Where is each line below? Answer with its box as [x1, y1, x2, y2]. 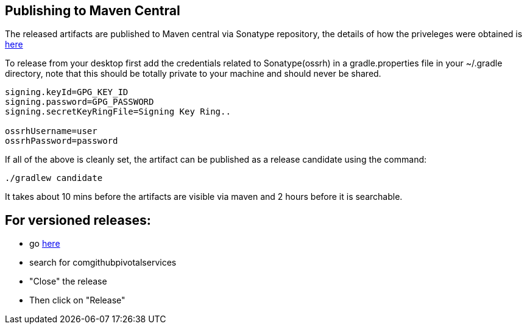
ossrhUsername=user [5, 126, 97, 136]
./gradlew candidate [5, 173, 103, 183]
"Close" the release [29, 276, 107, 287]
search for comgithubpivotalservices [29, 257, 177, 268]
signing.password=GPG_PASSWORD [5, 97, 154, 107]
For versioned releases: [5, 212, 151, 228]
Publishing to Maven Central [5, 3, 180, 18]
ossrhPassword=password [5, 136, 118, 146]
